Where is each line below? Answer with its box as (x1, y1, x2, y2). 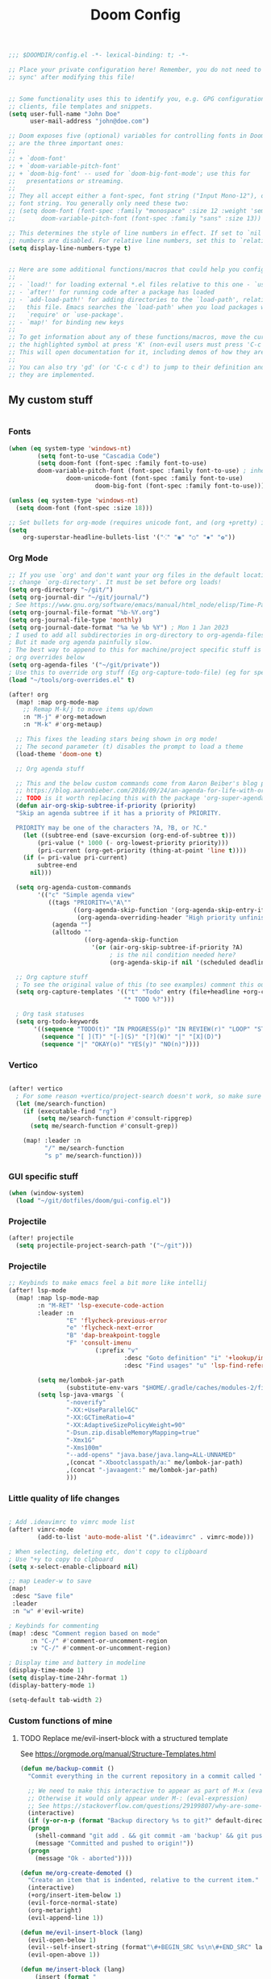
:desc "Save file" (11, 1592, 74, 1600)
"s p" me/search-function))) (44, 1152, 143, 1160)
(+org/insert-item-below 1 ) (27, 1891, 123, 1900)
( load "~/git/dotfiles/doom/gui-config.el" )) (15, 1196, 172, 1204)
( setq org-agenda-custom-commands (15, 884, 131, 892)
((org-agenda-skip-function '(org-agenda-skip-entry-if (73, 906, 265, 914)
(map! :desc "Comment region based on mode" (8, 1629, 161, 1638)
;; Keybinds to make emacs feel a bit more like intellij (8, 1279, 207, 1287)
